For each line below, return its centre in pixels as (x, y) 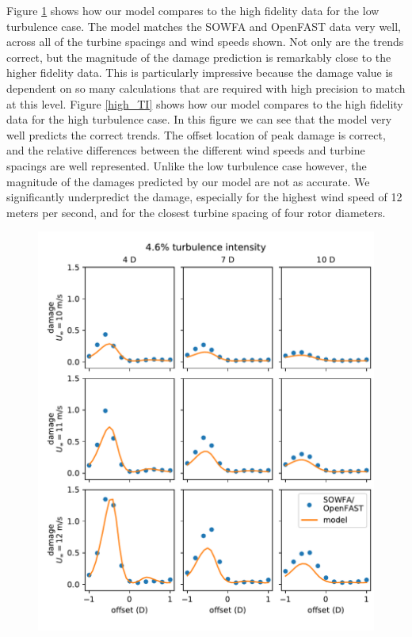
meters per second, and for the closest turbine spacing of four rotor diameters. (196, 212)
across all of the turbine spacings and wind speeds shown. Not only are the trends (205, 42)
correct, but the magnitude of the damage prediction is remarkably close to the (199, 57)
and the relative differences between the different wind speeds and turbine (186, 150)
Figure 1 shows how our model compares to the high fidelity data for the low (193, 10)
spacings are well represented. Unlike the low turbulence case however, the (187, 165)
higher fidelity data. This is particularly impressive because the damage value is (200, 72)
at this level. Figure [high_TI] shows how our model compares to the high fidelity (205, 103)
